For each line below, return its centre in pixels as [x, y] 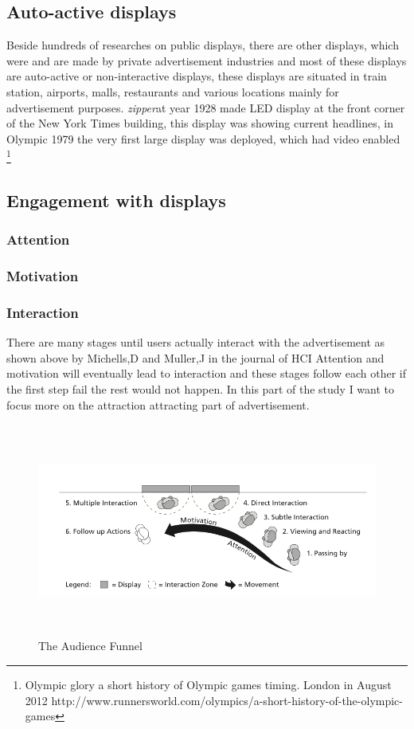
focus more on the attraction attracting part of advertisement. [158, 404]
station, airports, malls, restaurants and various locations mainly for [173, 91]
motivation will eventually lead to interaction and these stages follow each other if [206, 373]
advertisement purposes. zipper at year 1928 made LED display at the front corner [206, 107]
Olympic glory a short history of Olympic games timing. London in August [208, 685]
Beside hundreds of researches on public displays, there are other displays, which [203, 45]
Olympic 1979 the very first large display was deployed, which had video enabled [203, 138]
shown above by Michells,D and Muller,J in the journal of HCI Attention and [195, 357]
